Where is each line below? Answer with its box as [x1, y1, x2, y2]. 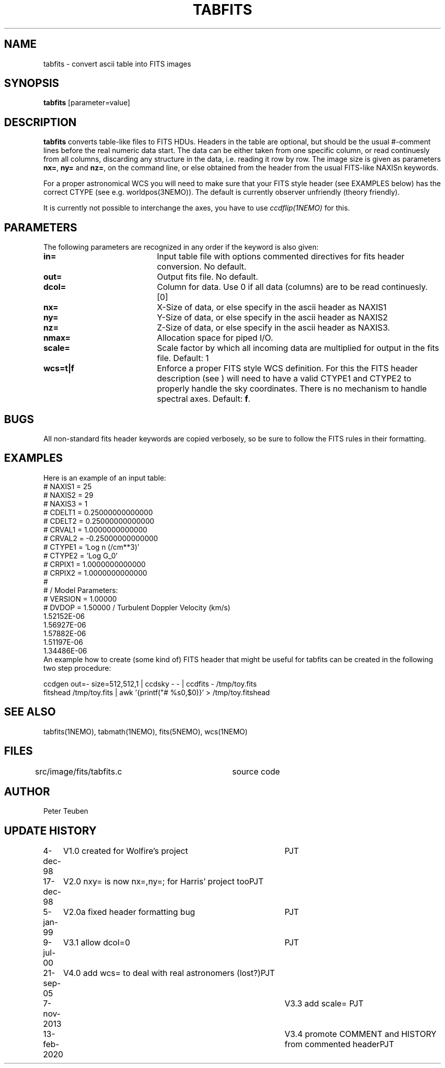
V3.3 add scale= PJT [284, 998, 364, 1009]
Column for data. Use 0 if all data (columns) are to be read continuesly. [156, 282, 428, 292]
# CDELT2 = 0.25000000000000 [43, 516, 154, 525]
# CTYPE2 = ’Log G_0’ [43, 551, 118, 560]
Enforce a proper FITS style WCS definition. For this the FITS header [156, 363, 418, 374]
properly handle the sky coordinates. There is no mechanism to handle [156, 383, 427, 394]
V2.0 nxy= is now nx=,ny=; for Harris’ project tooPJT [63, 876, 264, 887]
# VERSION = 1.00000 [43, 594, 117, 603]
